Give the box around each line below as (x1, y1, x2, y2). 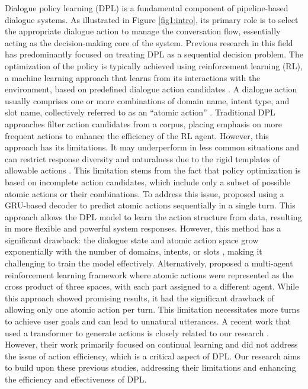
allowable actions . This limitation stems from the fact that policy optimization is (5, 164, 301, 176)
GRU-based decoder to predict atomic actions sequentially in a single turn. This (5, 199, 296, 211)
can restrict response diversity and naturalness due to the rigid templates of (5, 152, 280, 165)
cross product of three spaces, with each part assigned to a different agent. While (5, 280, 299, 292)
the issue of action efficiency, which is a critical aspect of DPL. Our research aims (5, 349, 300, 362)
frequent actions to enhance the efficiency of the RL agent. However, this (5, 129, 269, 142)
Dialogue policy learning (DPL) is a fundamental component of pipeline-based (5, 2, 288, 14)
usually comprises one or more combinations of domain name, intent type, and (5, 94, 290, 107)
